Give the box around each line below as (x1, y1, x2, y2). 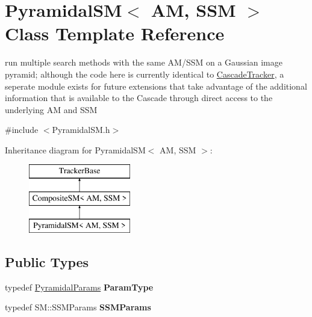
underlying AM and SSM (5, 103, 98, 115)
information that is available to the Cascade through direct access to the (5, 91, 273, 104)
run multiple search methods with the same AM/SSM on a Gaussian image (5, 56, 282, 69)
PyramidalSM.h (52, 123, 110, 136)
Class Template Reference (5, 21, 225, 46)
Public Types (5, 252, 89, 271)
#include (5, 123, 39, 136)
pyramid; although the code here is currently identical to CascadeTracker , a (5, 67, 284, 80)
